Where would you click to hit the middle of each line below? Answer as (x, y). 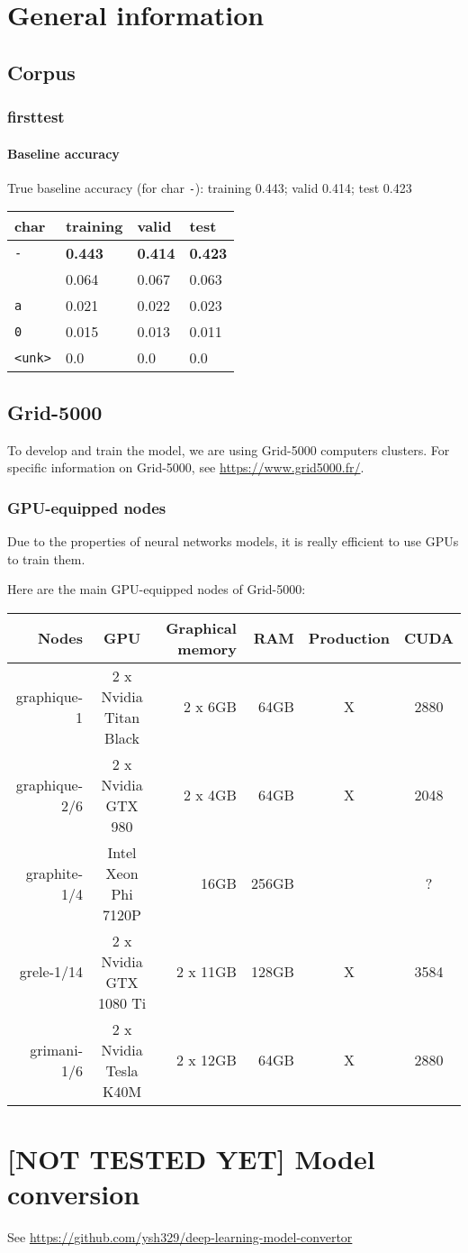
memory (207, 648)
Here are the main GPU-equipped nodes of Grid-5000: (157, 589)
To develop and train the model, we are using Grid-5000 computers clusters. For (229, 449)
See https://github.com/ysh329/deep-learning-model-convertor (180, 1237)
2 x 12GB (206, 1060)
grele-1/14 (51, 972)
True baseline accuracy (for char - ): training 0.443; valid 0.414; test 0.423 (210, 187)
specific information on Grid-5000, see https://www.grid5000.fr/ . (186, 467)
